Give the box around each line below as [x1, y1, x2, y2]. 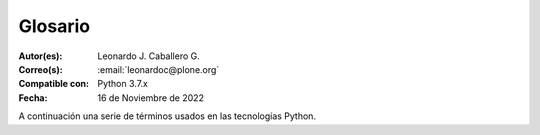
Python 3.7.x [97, 78, 149, 90]
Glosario [18, 15, 90, 37]
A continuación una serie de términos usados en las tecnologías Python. [18, 110, 317, 122]
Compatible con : [18, 78, 90, 90]
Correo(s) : [18, 63, 64, 75]
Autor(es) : [18, 50, 63, 62]
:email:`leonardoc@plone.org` [97, 63, 220, 75]
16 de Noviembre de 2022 [97, 91, 205, 104]
